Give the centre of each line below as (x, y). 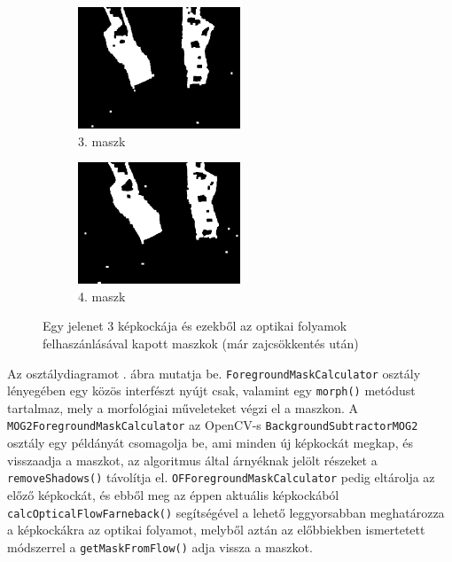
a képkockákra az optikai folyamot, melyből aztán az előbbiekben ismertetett (216, 530)
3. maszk (102, 140)
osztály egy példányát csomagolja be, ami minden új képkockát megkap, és (210, 443)
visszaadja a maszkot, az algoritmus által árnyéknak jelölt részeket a (192, 460)
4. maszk (102, 296)
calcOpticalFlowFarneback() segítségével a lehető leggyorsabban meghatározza (226, 512)
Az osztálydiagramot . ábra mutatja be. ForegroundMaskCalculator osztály (214, 373)
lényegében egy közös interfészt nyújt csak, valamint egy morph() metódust (211, 390)
